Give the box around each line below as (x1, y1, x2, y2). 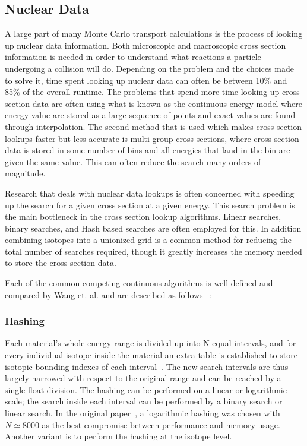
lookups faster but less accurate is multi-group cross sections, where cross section (5, 132, 299, 144)
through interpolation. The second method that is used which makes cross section (5, 120, 302, 132)
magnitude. (5, 167, 46, 179)
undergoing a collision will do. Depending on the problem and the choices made (5, 62, 294, 74)
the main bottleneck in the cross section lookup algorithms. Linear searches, (5, 210, 281, 223)
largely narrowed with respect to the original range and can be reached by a (5, 372, 281, 384)
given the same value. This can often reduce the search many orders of (5, 155, 261, 167)
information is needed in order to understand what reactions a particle (5, 50, 261, 63)
